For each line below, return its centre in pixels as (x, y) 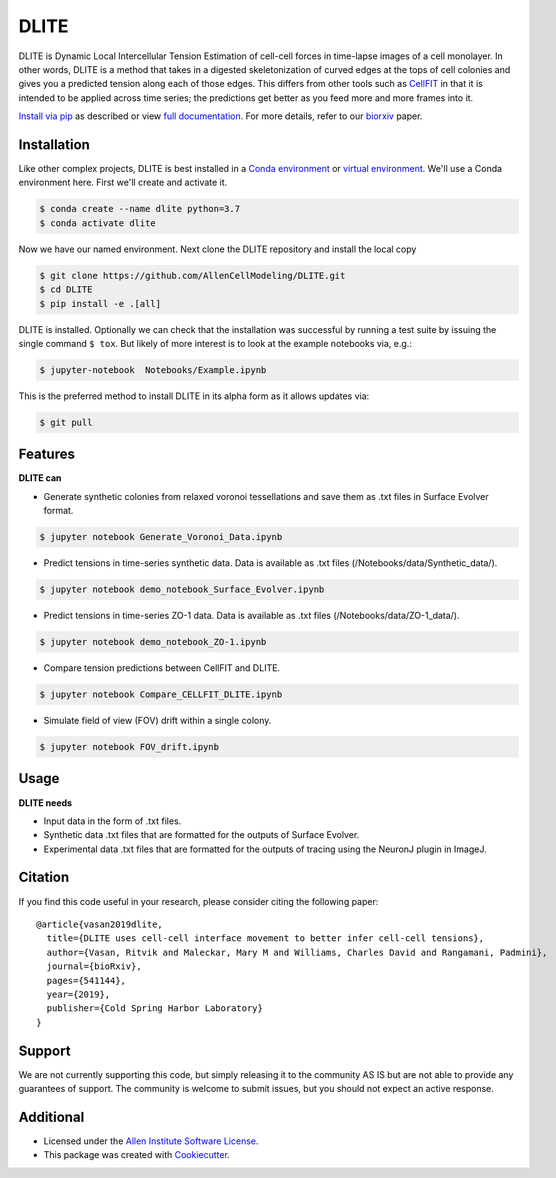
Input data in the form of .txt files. (112, 821)
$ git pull (66, 422)
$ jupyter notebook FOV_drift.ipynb (129, 746)
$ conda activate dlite (98, 223)
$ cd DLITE (66, 289)
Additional (51, 1116)
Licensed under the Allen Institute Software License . (151, 1141)
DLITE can (40, 478)
